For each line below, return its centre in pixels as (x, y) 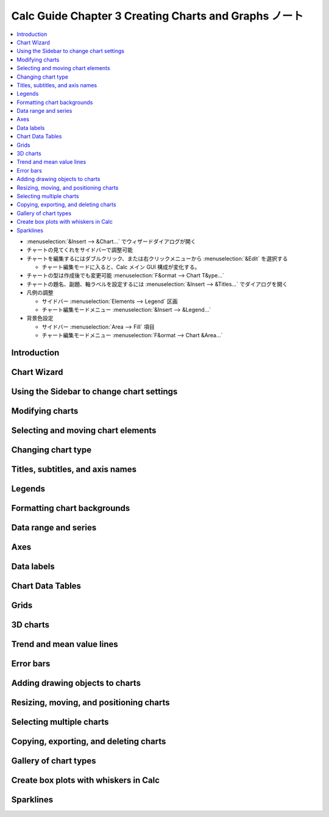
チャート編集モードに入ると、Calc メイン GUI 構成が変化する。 (121, 267)
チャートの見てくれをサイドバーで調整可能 (80, 250)
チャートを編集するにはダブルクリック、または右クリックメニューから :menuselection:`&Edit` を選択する (157, 259)
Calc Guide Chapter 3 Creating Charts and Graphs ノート (157, 16)
